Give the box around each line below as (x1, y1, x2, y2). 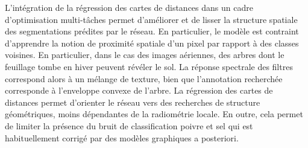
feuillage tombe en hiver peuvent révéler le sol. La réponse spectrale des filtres (5, 60, 293, 72)
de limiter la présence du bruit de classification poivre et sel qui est (5, 119, 253, 132)
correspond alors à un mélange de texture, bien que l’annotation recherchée (5, 72, 283, 85)
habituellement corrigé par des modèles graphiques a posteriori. (5, 131, 239, 144)
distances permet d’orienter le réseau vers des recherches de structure (5, 95, 260, 108)
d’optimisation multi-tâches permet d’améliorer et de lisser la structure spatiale (5, 13, 298, 25)
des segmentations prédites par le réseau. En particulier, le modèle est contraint (5, 25, 299, 37)
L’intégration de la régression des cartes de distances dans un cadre (5, 1, 253, 13)
